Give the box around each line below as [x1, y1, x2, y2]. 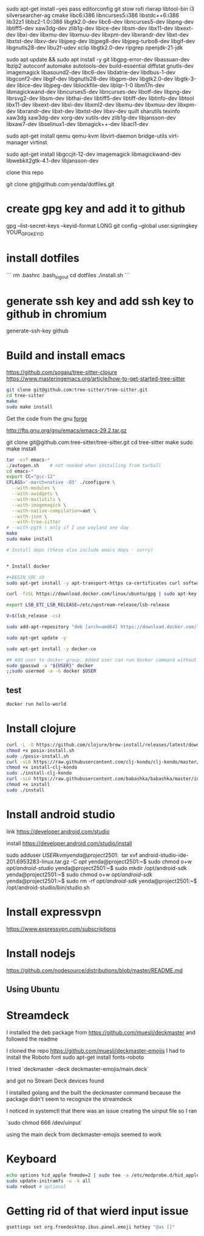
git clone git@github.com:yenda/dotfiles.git [6, 181, 114, 188]
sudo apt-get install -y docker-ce [6, 645, 97, 652]
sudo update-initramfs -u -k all [6, 1178, 91, 1184]
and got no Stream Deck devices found [6, 1077, 104, 1084]
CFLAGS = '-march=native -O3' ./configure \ [6, 479, 115, 486]
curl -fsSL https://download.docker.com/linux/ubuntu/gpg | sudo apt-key [6, 591, 197, 597]
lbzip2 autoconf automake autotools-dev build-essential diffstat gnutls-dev [6, 62, 194, 69]
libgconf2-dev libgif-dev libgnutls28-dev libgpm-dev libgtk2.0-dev [6, 75, 174, 82]
